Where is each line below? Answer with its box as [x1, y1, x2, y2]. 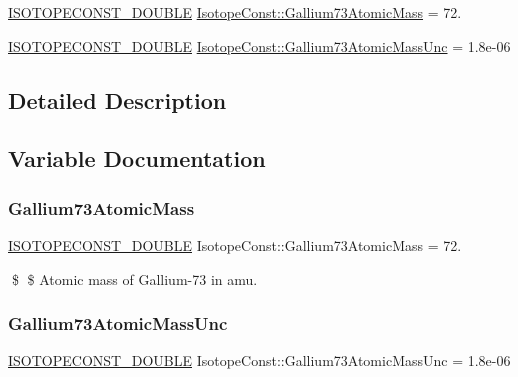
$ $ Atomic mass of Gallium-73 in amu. [11, 268, 258, 289]
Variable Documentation [8, 143, 266, 174]
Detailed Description [8, 84, 227, 115]
